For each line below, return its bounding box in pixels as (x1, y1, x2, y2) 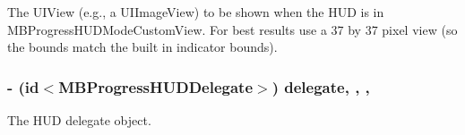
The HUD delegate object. (7, 111, 151, 129)
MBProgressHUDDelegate (58, 75, 254, 97)
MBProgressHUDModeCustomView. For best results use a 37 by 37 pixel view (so (7, 20, 458, 38)
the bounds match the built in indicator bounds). (7, 38, 278, 56)
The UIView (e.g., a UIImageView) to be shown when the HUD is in (7, 3, 384, 21)
